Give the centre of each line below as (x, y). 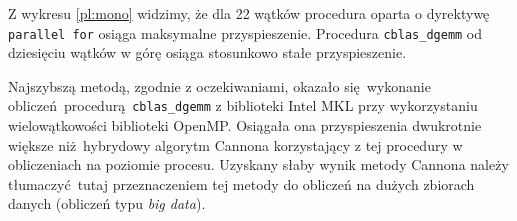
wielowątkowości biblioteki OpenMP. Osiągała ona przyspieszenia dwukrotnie (245, 125)
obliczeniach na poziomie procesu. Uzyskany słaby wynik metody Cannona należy (258, 164)
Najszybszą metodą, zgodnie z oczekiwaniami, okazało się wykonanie (219, 85)
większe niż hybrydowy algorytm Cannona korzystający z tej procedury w (235, 144)
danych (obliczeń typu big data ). (107, 203)
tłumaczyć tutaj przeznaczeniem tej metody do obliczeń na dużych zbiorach (241, 183)
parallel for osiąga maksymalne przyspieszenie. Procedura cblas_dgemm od (245, 32)
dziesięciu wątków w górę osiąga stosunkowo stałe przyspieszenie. (207, 52)
